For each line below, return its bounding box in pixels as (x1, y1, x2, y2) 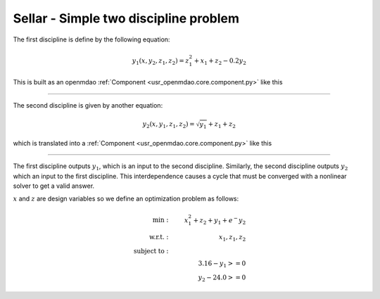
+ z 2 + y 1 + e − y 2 (193, 215, 246, 226)
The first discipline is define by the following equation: (13, 35, 170, 44)
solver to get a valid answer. (13, 182, 95, 190)
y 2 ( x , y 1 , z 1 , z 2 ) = (142, 120, 195, 129)
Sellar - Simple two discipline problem (13, 11, 239, 26)
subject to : (134, 247, 169, 255)
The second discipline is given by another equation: (13, 101, 163, 109)
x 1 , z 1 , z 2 (218, 233, 246, 243)
